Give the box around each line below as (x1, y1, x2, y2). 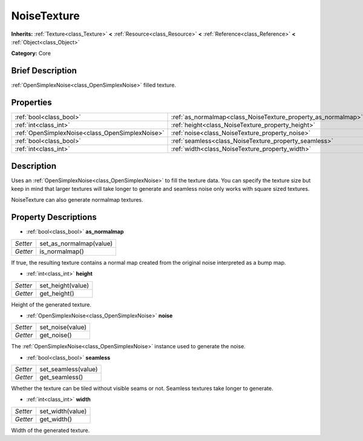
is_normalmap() (39, 247, 84, 256)
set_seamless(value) (39, 365, 98, 374)
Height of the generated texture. (11, 300, 92, 308)
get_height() (39, 289, 74, 297)
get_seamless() (39, 373, 83, 382)
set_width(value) (39, 406, 87, 415)
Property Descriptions (11, 212, 97, 222)
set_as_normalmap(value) (39, 239, 113, 248)
